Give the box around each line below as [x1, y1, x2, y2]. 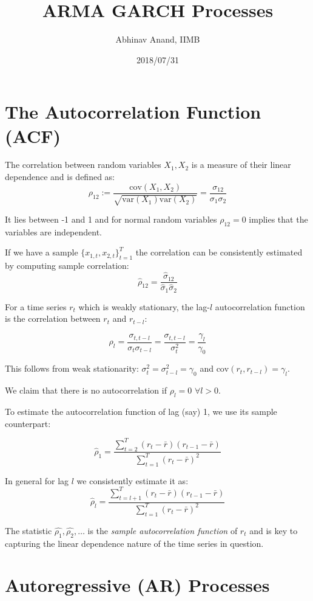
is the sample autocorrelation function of [87, 524, 238, 537]
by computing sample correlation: [5, 259, 129, 272]
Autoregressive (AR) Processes [5, 572, 270, 597]
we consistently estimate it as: [76, 474, 189, 487]
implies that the [249, 213, 308, 226]
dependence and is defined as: [5, 170, 115, 183]
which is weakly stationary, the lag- [78, 300, 210, 313]
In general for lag [5, 474, 69, 487]
